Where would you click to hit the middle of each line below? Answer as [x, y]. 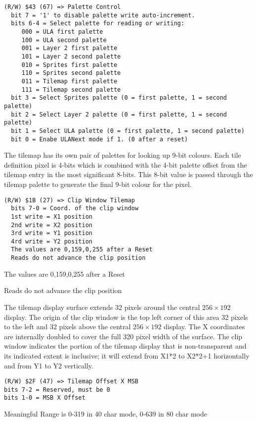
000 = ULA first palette [62, 31]
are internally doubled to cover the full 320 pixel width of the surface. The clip [123, 336]
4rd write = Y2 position [52, 241]
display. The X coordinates [204, 327]
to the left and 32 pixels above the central [67, 327]
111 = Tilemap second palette [71, 90]
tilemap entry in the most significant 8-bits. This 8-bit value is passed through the [128, 174]
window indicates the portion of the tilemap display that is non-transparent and [125, 346]
